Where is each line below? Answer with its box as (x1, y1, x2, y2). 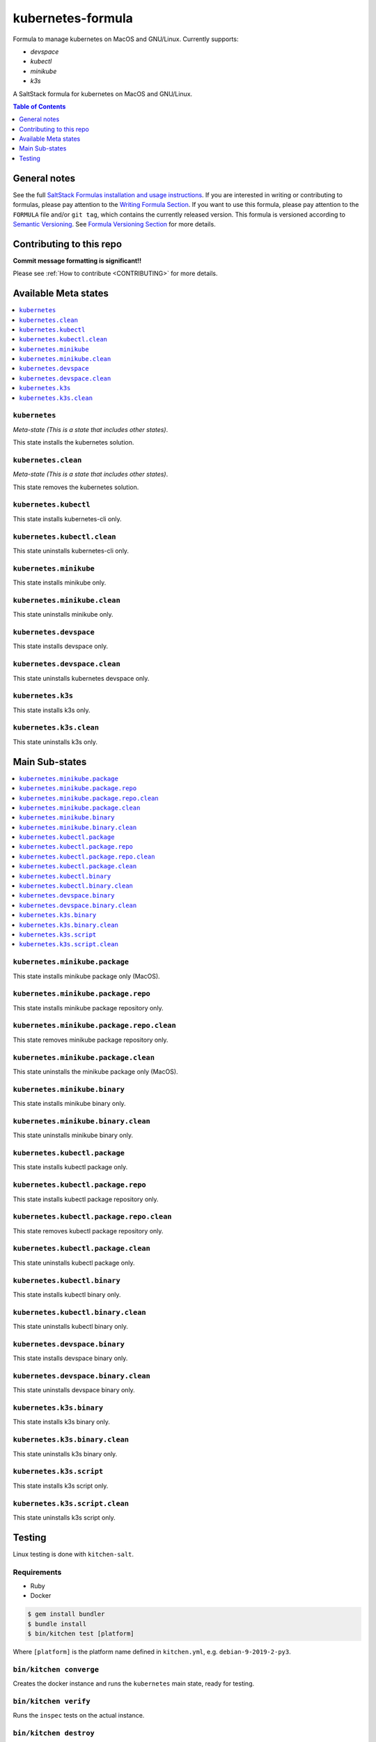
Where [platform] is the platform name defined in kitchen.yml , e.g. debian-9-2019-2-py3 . (13, 1648, 292, 1656)
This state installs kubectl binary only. (13, 1290, 121, 1299)
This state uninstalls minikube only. (13, 610, 114, 619)
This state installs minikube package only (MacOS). (13, 972, 160, 980)
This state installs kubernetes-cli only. (13, 514, 122, 523)
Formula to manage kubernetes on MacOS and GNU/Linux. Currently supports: (13, 35, 239, 43)
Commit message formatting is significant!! (13, 256, 142, 265)
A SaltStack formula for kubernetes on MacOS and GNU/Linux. (13, 89, 193, 98)
